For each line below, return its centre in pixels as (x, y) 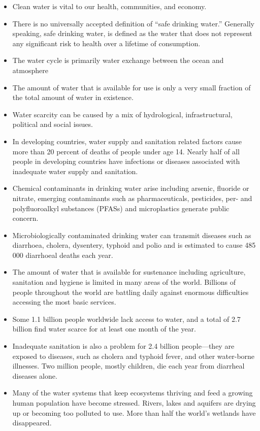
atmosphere (30, 70)
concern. (25, 218)
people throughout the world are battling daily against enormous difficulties (131, 292)
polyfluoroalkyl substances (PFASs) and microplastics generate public (121, 208)
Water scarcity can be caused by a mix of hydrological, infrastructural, (122, 114)
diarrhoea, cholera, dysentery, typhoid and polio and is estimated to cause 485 (134, 245)
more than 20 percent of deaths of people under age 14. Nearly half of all (126, 151)
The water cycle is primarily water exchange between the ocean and (118, 60)
